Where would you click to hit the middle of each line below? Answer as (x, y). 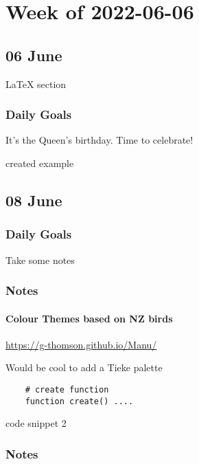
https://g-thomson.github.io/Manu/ (81, 344)
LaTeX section (36, 84)
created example (40, 163)
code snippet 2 (36, 423)
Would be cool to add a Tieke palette (84, 367)
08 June (34, 200)
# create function (67, 390)
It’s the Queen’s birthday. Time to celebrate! (99, 140)
